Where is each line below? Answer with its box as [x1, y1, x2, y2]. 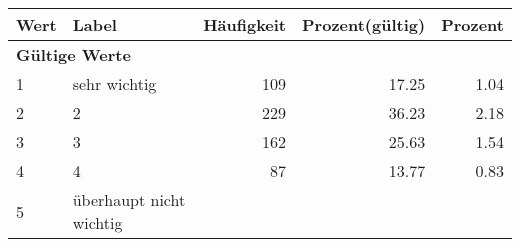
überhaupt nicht [72, 188, 186, 211]
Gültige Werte [16, 43, 131, 66]
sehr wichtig [72, 72, 157, 95]
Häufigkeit [203, 13, 287, 36]
